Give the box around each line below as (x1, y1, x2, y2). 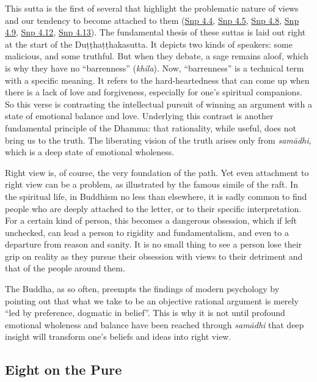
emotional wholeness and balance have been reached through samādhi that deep (5, 318, 304, 331)
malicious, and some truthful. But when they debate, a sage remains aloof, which (5, 50, 308, 62)
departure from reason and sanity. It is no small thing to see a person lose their (5, 238, 302, 251)
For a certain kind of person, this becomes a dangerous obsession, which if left (5, 214, 297, 227)
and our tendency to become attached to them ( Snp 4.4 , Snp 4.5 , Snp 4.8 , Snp (5, 13, 299, 26)
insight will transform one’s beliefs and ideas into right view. (5, 330, 231, 343)
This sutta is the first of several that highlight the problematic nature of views (5, 2, 299, 14)
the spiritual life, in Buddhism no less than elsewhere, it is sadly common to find (5, 189, 307, 202)
